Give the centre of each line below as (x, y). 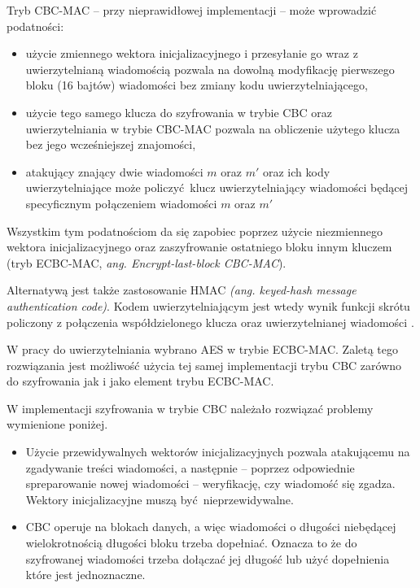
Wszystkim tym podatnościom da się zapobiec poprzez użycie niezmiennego (195, 231)
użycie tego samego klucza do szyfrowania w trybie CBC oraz (179, 112)
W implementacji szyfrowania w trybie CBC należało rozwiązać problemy (190, 408)
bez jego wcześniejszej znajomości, (111, 144)
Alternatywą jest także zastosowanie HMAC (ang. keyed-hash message (182, 290)
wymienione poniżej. (57, 424)
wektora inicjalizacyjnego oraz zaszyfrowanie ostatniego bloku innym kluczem (199, 247)
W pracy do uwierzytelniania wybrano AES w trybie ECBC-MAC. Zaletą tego (203, 349)
